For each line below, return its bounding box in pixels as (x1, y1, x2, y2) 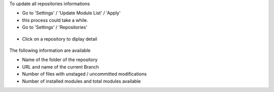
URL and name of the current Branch (22, 64, 99, 70)
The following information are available (9, 47, 91, 53)
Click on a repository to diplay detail (22, 36, 97, 42)
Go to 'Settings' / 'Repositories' (22, 24, 88, 30)
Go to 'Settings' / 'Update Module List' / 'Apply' (22, 10, 121, 16)
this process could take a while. (22, 17, 88, 23)
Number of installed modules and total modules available (22, 78, 141, 84)
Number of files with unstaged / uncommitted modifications (22, 71, 147, 77)
